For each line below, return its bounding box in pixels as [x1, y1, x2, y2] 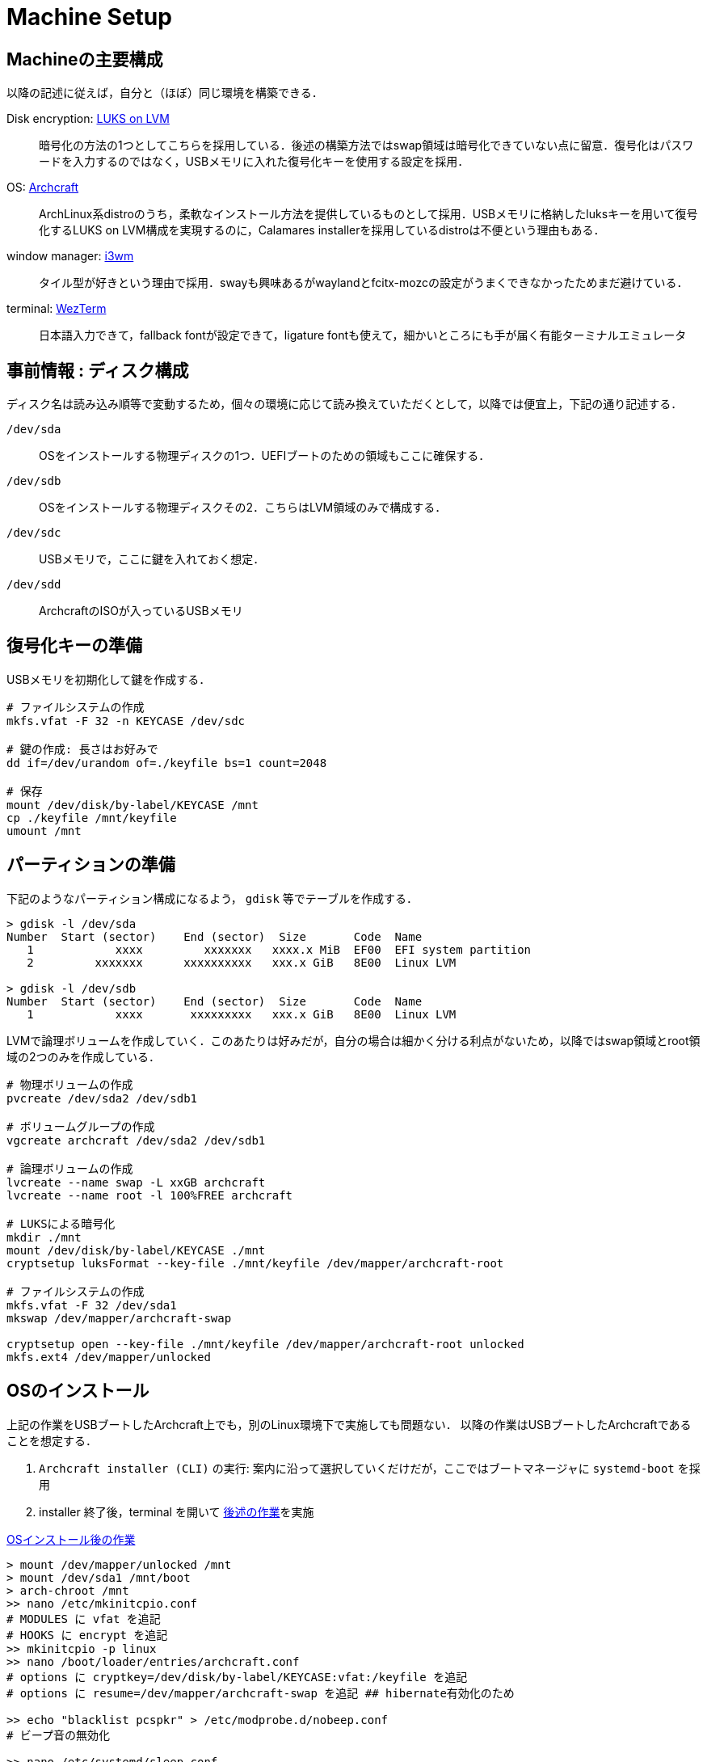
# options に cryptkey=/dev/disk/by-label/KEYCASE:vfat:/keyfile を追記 [6, 1670, 468, 1684]
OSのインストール [6, 1381, 149, 1402]
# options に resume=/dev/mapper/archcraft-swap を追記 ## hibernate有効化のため [6, 1686, 515, 1700]
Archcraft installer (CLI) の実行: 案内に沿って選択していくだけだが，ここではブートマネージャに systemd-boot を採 [39, 1461, 701, 1475]
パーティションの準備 [6, 854, 175, 875]
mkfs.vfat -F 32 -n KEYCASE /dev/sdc [6, 714, 246, 727]
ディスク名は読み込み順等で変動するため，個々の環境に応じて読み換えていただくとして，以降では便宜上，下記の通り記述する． [6, 397, 683, 411]
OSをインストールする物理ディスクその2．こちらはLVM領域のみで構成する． [39, 500, 447, 515]
